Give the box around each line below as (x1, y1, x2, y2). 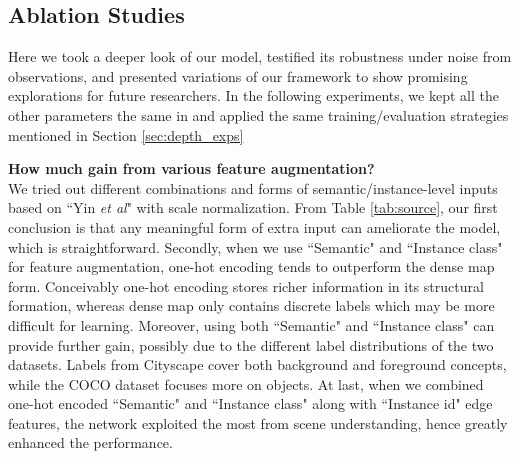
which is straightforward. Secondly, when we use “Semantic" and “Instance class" (8, 236, 503, 257)
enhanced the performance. (8, 432, 173, 453)
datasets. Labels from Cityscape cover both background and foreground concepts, (8, 354, 507, 375)
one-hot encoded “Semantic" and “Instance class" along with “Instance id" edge (8, 393, 493, 414)
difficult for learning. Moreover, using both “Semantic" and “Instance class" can (8, 314, 495, 335)
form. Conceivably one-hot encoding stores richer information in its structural (8, 275, 484, 296)
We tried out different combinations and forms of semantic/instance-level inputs (8, 177, 498, 198)
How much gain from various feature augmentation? (8, 158, 375, 179)
